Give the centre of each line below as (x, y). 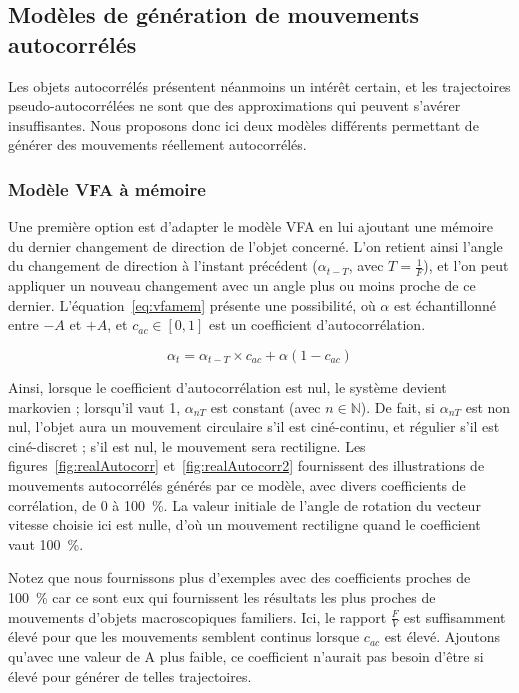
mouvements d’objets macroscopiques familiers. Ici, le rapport (197, 616)
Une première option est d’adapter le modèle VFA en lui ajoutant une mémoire (250, 226)
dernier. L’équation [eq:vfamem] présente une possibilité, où (192, 304)
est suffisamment (454, 616)
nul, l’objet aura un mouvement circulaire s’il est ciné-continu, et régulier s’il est (254, 426)
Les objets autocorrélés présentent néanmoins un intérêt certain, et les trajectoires (259, 85)
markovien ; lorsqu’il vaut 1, (94, 406)
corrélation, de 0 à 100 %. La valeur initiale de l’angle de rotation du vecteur (244, 504)
